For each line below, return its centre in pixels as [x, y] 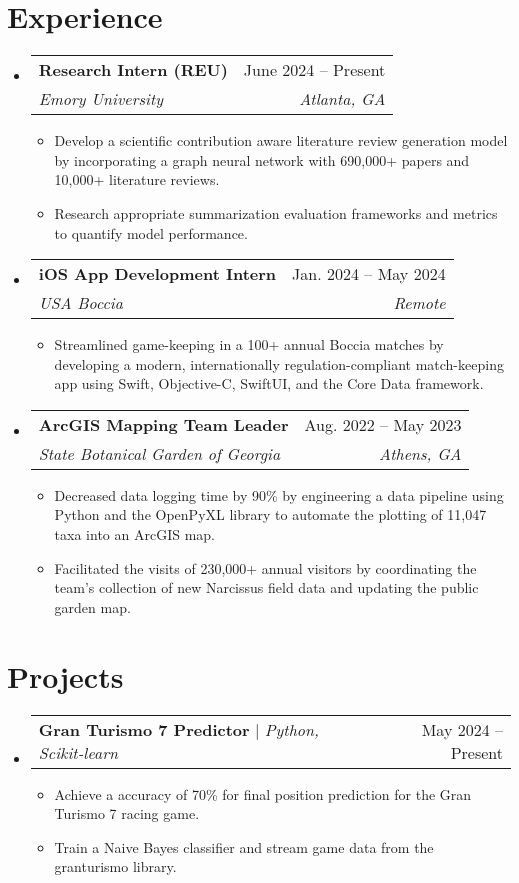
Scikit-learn [78, 752]
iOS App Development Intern [157, 274]
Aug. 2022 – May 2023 [383, 424]
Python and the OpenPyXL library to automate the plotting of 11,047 [270, 514]
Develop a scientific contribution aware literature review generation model [281, 140]
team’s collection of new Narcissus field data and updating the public [266, 587]
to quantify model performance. [151, 232]
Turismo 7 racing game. [127, 813]
